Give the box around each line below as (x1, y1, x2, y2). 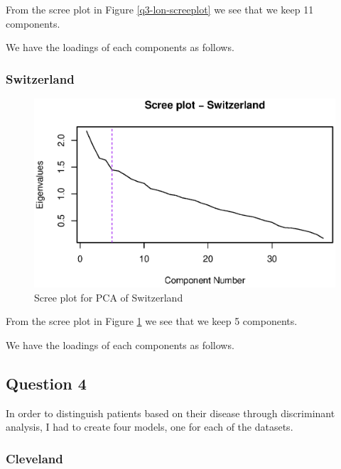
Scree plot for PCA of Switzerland (34, 289, 183, 304)
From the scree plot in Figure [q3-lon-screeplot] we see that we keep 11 (6, 2, 314, 16)
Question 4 (6, 372, 87, 394)
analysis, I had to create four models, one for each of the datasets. (6, 419, 293, 434)
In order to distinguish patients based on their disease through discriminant (6, 405, 335, 420)
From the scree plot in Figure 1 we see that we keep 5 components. (6, 314, 298, 329)
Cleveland (6, 449, 63, 467)
